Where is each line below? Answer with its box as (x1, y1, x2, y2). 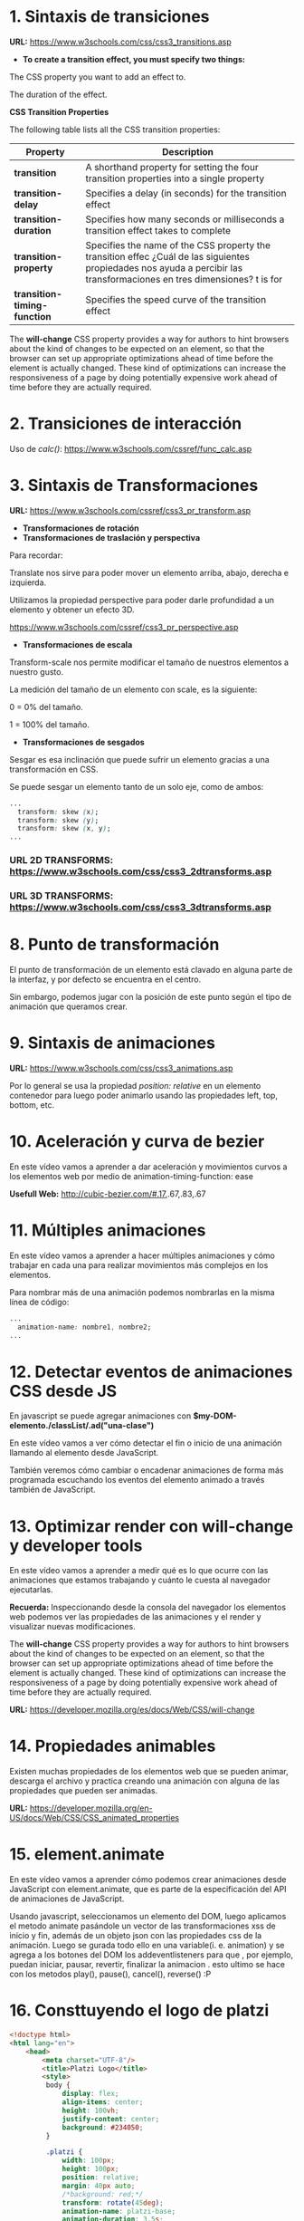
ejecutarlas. (9, 1584, 53, 1595)
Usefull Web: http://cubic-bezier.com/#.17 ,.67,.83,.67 (9, 1188, 206, 1199)
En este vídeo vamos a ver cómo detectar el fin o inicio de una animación (9, 1437, 282, 1448)
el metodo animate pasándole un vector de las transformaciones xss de (9, 1920, 276, 1931)
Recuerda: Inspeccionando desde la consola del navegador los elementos (9, 1601, 287, 1613)
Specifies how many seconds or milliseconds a (85, 213, 285, 226)
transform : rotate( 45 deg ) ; (62, 2198, 165, 2207)
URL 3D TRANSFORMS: (9, 889, 114, 902)
